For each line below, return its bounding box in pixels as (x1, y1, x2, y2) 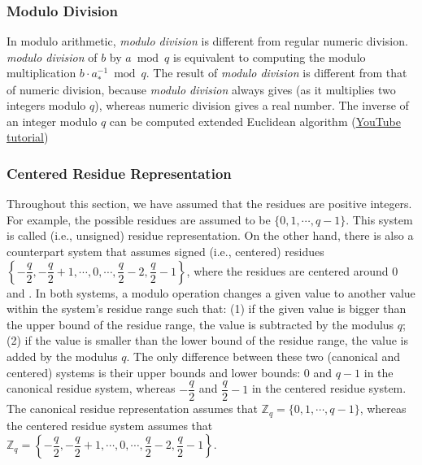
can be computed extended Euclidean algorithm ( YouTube (109, 112, 401, 129)
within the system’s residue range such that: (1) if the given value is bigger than (7, 300, 407, 317)
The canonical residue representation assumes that (7, 400, 258, 417)
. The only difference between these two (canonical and (126, 347, 400, 364)
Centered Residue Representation (7, 163, 232, 183)
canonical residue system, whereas (7, 380, 176, 397)
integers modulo (7, 97, 86, 114)
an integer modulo (7, 112, 98, 129)
